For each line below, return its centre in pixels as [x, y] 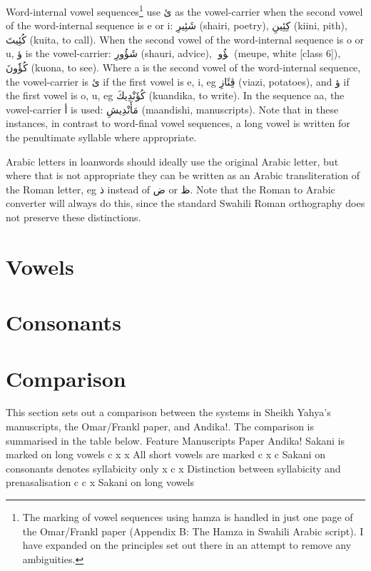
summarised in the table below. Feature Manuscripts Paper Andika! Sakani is [176, 440]
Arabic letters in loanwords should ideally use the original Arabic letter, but [172, 161]
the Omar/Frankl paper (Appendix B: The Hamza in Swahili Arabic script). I [193, 531]
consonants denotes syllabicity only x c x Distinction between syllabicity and [173, 468]
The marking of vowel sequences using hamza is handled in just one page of [188, 517]
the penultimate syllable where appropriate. [101, 137]
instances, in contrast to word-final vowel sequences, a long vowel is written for [178, 123]
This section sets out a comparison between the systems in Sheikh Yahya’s [168, 412]
